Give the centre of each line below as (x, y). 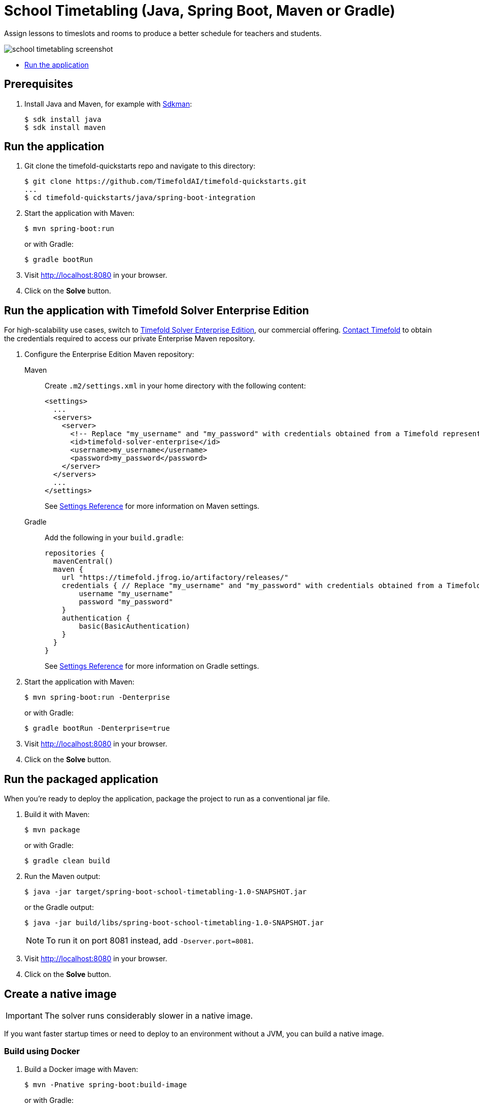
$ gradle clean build (67, 861)
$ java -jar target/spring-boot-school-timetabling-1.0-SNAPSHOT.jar (166, 892)
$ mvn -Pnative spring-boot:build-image (106, 1084)
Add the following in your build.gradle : (114, 538)
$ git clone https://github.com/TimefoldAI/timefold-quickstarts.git (166, 182)
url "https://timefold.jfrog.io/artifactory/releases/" (175, 578)
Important (24, 1015)
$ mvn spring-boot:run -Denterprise (97, 697)
